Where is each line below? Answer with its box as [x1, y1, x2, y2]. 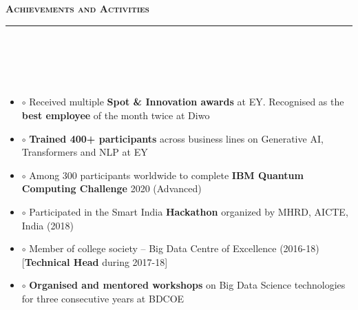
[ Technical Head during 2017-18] [21, 254, 168, 269]
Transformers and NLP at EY [21, 145, 148, 159]
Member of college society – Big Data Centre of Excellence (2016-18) [29, 241, 319, 256]
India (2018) [21, 218, 74, 232]
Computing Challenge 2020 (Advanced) [21, 181, 202, 196]
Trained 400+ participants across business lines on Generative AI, [29, 131, 324, 145]
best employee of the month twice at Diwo [21, 107, 210, 122]
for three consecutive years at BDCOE [21, 291, 185, 305]
